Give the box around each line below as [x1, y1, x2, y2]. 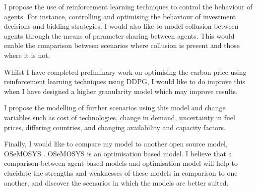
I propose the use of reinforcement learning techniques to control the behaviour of [4, 1, 253, 11]
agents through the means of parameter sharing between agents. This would [4, 30, 235, 41]
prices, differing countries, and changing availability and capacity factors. [4, 122, 226, 132]
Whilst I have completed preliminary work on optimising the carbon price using [4, 66, 247, 77]
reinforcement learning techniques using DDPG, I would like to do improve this [4, 76, 246, 87]
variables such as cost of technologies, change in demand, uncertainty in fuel [4, 112, 235, 122]
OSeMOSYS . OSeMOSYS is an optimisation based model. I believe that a [4, 148, 232, 158]
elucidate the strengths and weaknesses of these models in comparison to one [4, 167, 238, 178]
